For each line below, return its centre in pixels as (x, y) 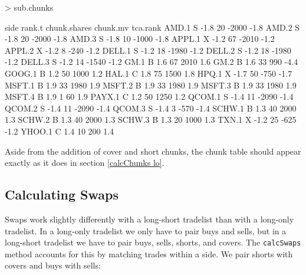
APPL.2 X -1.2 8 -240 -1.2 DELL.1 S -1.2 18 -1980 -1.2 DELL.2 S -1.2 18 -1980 (148, 50)
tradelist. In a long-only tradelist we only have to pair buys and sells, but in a (146, 230)
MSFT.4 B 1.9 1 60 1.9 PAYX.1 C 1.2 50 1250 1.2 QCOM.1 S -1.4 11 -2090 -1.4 (149, 96)
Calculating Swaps (62, 194)
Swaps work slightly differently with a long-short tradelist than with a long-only (149, 219)
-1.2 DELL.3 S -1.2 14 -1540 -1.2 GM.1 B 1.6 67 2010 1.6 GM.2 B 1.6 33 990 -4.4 (152, 62)
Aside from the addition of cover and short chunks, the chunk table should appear (153, 151)
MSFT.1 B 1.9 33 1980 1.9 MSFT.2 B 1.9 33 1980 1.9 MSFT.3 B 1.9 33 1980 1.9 (151, 85)
